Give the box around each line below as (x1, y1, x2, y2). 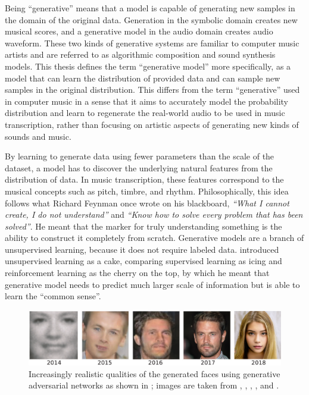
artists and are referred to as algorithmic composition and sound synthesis (5, 48, 276, 61)
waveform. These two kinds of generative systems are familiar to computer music (5, 36, 299, 49)
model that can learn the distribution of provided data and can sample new (5, 71, 280, 84)
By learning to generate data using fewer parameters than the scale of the (5, 150, 274, 162)
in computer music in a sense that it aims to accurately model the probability (5, 95, 289, 107)
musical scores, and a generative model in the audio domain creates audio (5, 25, 273, 37)
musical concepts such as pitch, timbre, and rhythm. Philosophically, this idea (5, 184, 289, 197)
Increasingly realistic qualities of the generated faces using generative (29, 367, 280, 380)
